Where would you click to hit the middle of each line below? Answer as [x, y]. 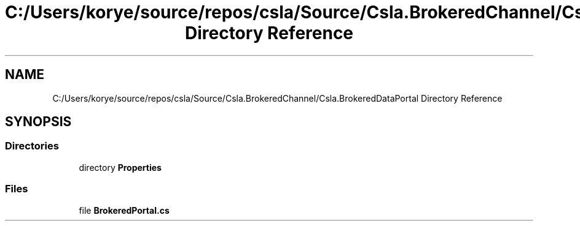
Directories [32, 146]
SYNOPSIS [38, 122]
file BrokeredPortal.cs [124, 210]
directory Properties [120, 167]
